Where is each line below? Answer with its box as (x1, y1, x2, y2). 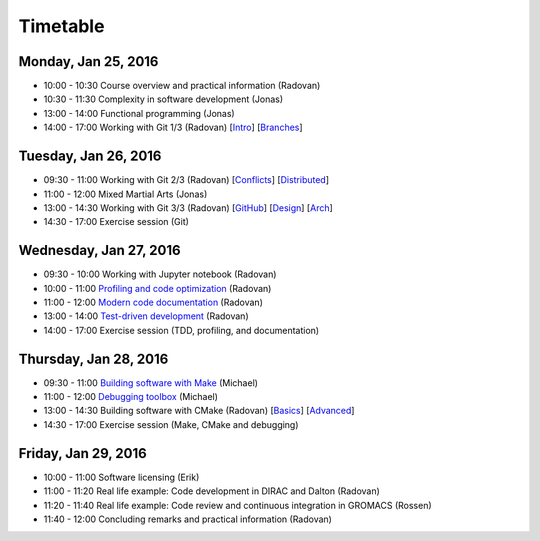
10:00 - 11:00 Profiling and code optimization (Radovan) (43, 282, 272, 294)
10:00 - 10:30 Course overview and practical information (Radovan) (43, 80, 321, 92)
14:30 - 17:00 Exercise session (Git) (43, 216, 190, 228)
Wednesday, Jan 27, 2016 (18, 242, 181, 259)
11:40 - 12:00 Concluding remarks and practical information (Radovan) (43, 513, 332, 525)
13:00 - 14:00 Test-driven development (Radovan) (43, 310, 249, 322)
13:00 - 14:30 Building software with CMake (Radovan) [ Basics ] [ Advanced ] (43, 405, 355, 417)
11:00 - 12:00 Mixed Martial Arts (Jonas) (43, 188, 208, 200)
